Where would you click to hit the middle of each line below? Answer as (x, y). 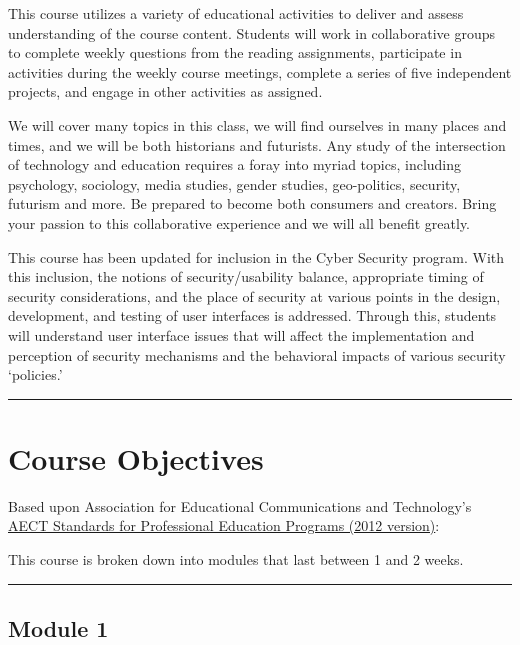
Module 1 (58, 627)
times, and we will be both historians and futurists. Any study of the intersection (257, 144)
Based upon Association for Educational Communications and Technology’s (240, 505)
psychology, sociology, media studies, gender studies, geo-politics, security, (234, 183)
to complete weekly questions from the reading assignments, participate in (235, 52)
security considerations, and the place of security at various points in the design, (254, 295)
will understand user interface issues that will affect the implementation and (241, 334)
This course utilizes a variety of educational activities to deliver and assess (236, 13)
